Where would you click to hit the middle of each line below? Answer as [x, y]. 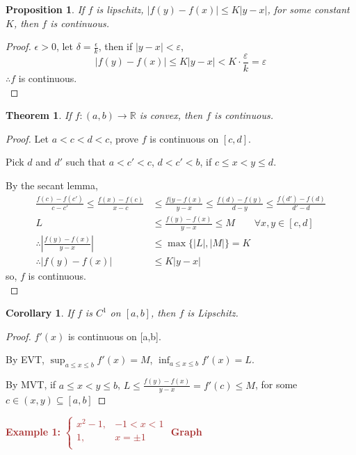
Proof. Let [27, 138]
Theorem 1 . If [39, 115]
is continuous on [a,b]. [114, 336]
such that [86, 162]
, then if [115, 46]
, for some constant [308, 9]
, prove [124, 138]
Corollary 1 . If [40, 313]
